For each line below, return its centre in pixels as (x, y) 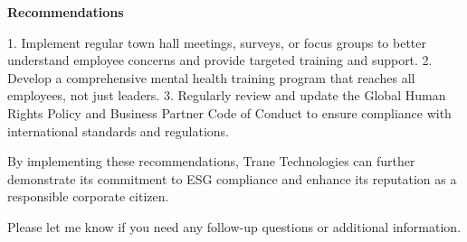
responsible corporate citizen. (88, 196)
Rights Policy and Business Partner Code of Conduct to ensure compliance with (229, 112)
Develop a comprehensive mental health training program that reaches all (211, 77)
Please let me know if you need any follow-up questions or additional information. (234, 226)
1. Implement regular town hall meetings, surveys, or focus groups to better (217, 42)
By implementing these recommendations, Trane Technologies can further (211, 161)
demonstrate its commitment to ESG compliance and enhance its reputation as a (232, 178)
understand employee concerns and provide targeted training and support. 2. (220, 60)
